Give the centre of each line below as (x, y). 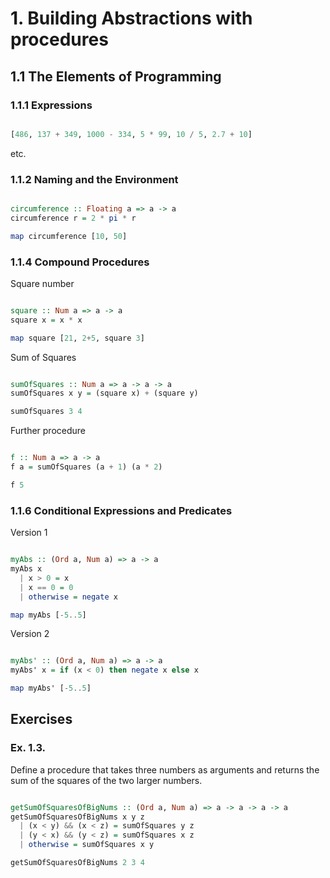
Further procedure (48, 431)
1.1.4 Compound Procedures (80, 262)
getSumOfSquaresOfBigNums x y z (77, 817)
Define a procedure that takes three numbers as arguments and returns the (165, 769)
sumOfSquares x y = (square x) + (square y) (104, 393)
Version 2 (30, 634)
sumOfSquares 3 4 (46, 412)
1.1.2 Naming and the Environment (94, 179)
